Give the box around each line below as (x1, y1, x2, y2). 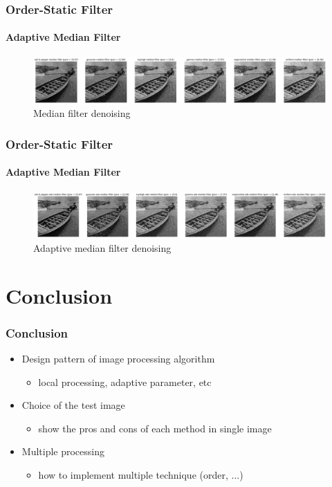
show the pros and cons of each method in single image (38, 421, 272, 435)
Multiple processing (21, 444, 105, 459)
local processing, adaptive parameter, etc (38, 374, 212, 389)
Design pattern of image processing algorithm (21, 351, 215, 365)
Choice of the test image (21, 398, 125, 412)
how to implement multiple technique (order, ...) (38, 467, 243, 481)
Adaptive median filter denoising (33, 240, 172, 255)
